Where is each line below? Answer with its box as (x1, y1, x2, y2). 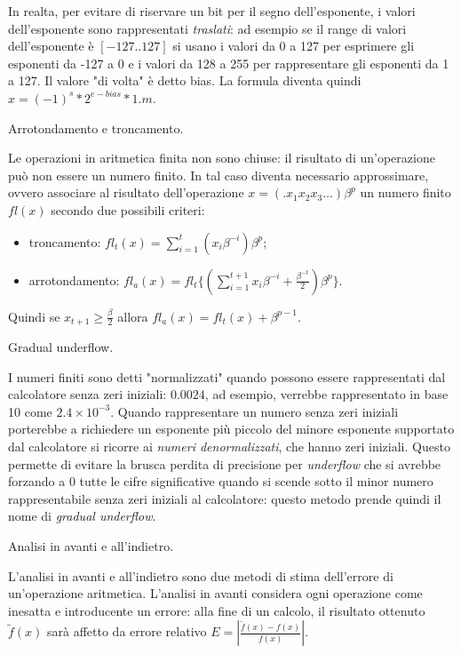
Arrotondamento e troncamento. (8, 118, 184, 137)
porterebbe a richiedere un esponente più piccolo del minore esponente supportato (8, 419, 455, 438)
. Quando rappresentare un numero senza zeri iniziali (110, 402, 399, 420)
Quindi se (8, 307, 60, 325)
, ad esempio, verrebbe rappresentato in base (204, 385, 449, 403)
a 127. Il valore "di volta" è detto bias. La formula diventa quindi (8, 71, 362, 90)
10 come (8, 402, 52, 420)
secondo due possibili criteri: (51, 200, 205, 219)
